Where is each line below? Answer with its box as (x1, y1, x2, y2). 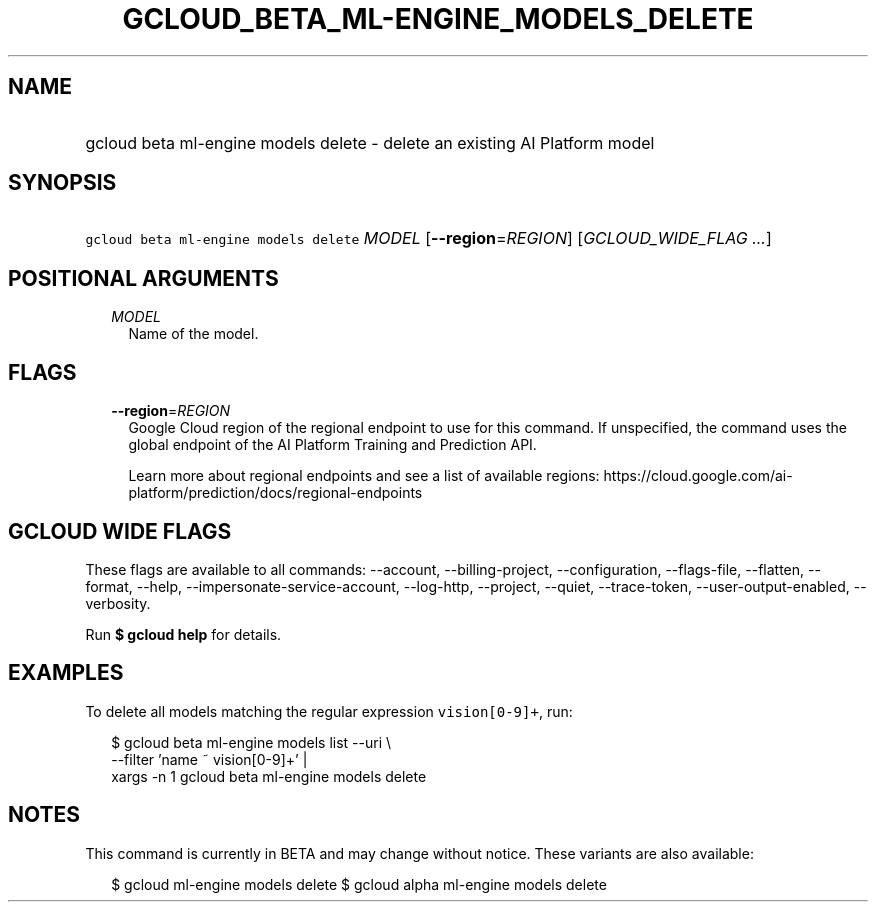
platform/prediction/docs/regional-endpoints (128, 484, 423, 502)
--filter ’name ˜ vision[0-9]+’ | (111, 750, 308, 768)
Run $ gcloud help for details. (85, 625, 282, 643)
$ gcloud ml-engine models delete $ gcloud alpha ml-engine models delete (111, 875, 607, 893)
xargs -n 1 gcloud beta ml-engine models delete (111, 767, 427, 785)
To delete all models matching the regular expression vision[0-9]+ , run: (85, 702, 573, 720)
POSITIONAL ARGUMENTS (8, 265, 279, 291)
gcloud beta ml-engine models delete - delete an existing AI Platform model (85, 132, 655, 153)
